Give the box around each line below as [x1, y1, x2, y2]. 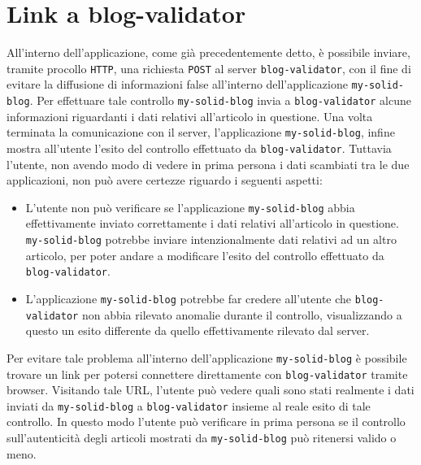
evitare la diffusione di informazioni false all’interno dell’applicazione [7, 76, 348, 93]
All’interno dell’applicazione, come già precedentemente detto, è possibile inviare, [7, 44, 410, 61]
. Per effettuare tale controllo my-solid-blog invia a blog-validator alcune [29, 92, 411, 109]
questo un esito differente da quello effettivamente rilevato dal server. [25, 322, 370, 339]
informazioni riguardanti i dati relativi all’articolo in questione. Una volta [7, 107, 373, 124]
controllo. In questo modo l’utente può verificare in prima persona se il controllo [7, 413, 406, 430]
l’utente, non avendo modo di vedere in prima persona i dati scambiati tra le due [7, 155, 410, 172]
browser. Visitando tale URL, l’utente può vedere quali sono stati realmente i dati [7, 381, 414, 398]
